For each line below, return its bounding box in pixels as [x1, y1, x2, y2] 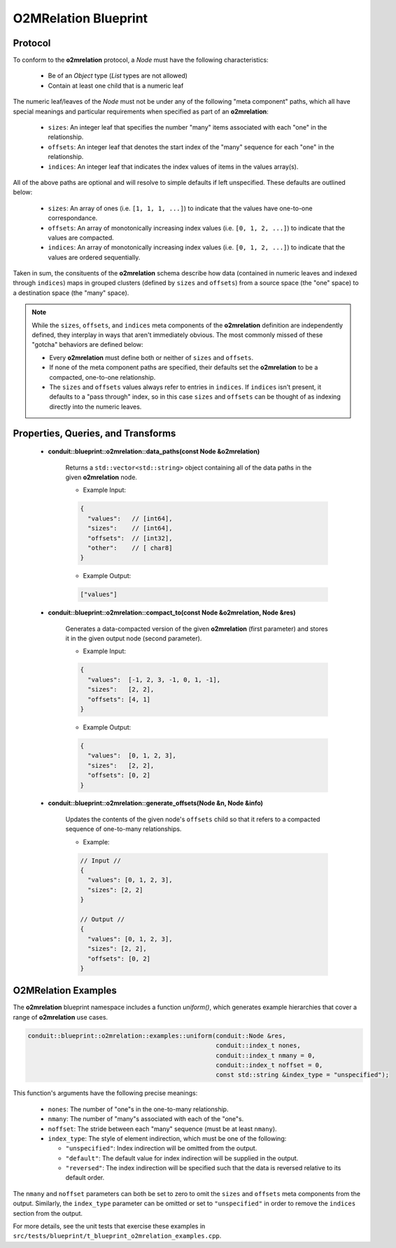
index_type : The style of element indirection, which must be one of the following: [48, 1134, 287, 1142]
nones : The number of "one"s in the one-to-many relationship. [48, 1104, 229, 1113]
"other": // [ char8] [87, 544, 173, 551]
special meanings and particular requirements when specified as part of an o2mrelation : [13, 107, 269, 116]
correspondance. [48, 214, 98, 222]
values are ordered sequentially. [48, 253, 141, 261]
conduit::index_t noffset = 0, [215, 1061, 323, 1069]
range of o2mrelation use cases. [13, 1013, 108, 1021]
